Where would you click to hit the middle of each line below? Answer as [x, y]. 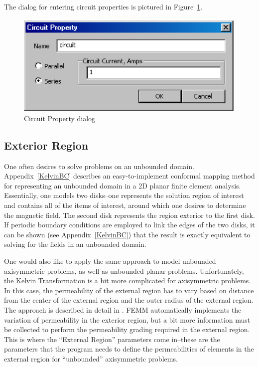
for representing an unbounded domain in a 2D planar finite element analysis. [123, 185]
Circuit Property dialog [60, 118]
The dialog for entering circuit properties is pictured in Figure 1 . [103, 6]
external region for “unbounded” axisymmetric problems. [91, 358]
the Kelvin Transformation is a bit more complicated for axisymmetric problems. [128, 280]
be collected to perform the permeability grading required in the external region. [127, 329]
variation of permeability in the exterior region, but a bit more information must [127, 319]
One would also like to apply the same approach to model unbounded [110, 261]
